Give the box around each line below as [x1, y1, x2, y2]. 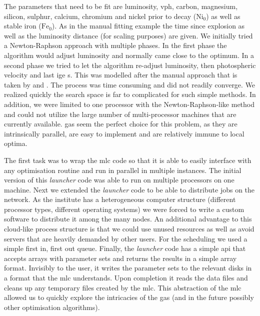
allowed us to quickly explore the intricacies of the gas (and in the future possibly [4, 292, 254, 302]
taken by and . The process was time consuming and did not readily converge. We [4, 79, 255, 89]
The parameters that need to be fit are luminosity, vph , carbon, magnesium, [4, 1, 238, 11]
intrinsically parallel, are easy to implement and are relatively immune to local [4, 128, 244, 138]
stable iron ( [4, 20, 41, 31]
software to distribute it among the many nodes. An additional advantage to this [4, 213, 252, 224]
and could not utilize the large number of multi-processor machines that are [4, 108, 236, 119]
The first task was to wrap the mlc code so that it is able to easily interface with [4, 154, 251, 165]
